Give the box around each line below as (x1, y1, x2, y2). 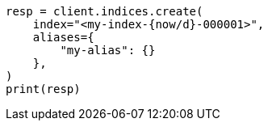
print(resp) (6, 83, 81, 95)
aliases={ (32, 31, 94, 44)
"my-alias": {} (60, 44, 156, 57)
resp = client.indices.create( (6, 5, 203, 18)
